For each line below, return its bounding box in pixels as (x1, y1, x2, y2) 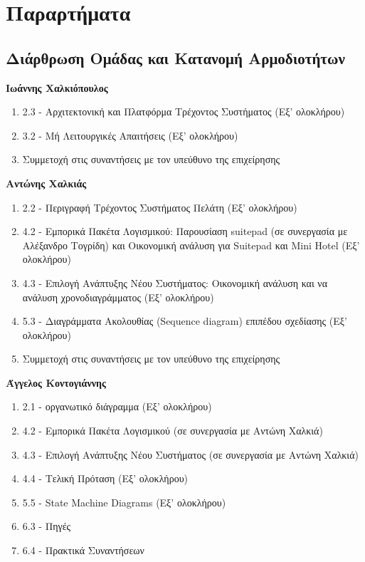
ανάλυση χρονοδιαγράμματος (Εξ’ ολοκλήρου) (22, 289, 214, 304)
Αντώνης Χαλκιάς (6, 175, 87, 190)
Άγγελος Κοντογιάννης (6, 375, 106, 390)
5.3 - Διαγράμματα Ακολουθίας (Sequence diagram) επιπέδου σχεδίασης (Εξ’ (22, 313, 347, 328)
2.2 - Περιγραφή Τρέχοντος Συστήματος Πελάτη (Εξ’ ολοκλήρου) (22, 199, 297, 214)
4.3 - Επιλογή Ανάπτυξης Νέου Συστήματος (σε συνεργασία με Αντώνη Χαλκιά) (22, 447, 359, 462)
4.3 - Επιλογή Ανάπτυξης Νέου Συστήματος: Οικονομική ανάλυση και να (22, 275, 328, 290)
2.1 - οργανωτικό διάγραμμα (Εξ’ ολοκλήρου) (22, 399, 212, 414)
